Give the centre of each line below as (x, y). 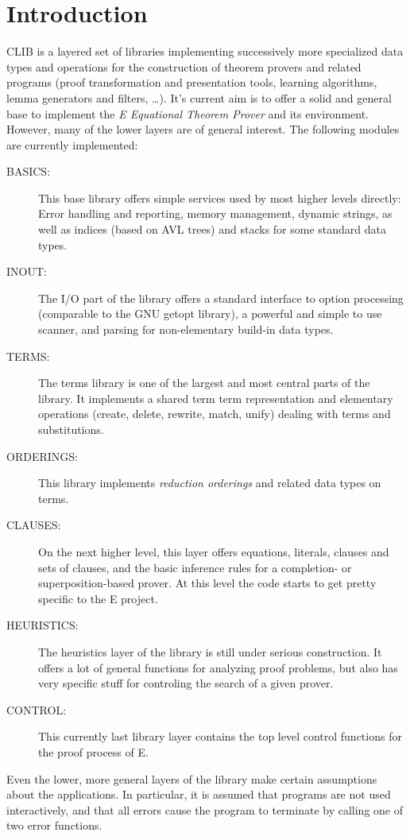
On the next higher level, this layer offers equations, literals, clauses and (214, 551)
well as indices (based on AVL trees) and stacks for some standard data (212, 229)
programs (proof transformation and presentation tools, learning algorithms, (192, 82)
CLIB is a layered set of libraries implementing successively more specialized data (205, 51)
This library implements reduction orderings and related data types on (210, 483)
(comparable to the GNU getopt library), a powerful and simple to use (210, 313)
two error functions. (54, 825)
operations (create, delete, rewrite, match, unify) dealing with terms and (215, 414)
